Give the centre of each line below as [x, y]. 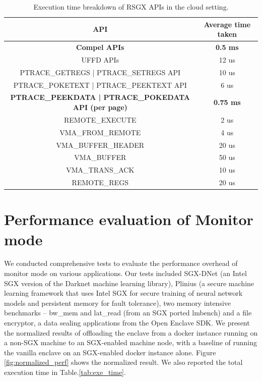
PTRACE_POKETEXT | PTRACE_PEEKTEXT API [100, 85]
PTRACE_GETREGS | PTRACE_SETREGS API [100, 72]
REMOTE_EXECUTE [100, 119]
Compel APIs [100, 47]
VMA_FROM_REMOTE [100, 132]
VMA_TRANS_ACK [100, 170]
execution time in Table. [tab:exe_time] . [65, 372]
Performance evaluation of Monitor [129, 219]
